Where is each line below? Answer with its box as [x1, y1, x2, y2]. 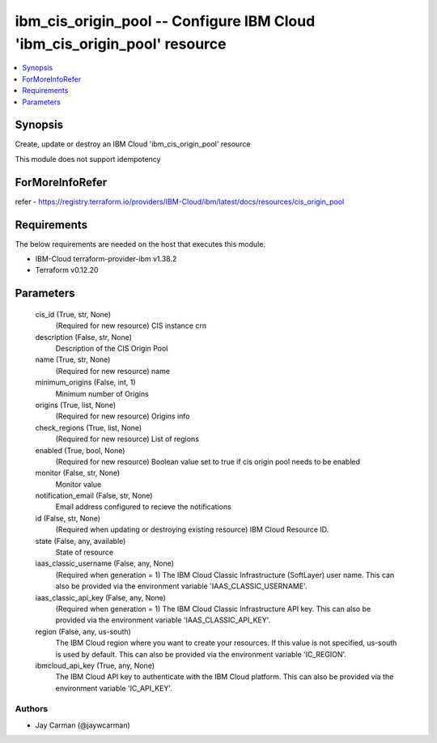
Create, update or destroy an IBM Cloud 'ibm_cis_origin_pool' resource [15, 139, 251, 149]
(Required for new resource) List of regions [55, 434, 200, 444]
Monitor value [55, 479, 102, 489]
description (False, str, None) [35, 332, 133, 342]
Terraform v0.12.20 [35, 265, 99, 275]
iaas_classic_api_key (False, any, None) [35, 592, 166, 602]
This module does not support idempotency [15, 154, 161, 163]
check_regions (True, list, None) [35, 422, 142, 432]
